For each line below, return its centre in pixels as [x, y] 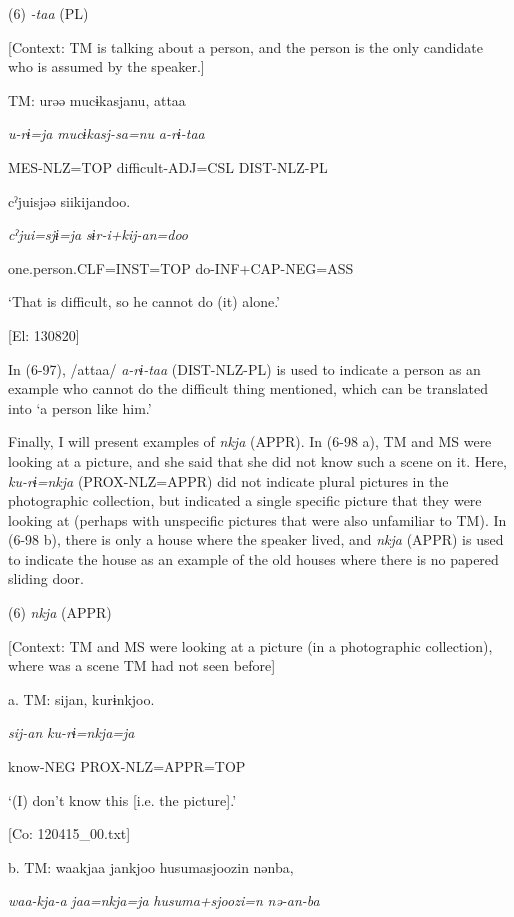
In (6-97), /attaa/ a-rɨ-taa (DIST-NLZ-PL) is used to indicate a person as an [244, 368]
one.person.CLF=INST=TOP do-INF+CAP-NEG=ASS [181, 267]
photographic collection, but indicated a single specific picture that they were [245, 500]
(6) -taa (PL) [48, 13]
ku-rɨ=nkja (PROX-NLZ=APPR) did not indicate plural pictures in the [228, 480]
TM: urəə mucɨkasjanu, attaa [97, 99]
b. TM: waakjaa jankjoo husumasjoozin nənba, [151, 866]
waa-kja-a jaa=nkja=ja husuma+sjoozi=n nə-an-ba [164, 900]
